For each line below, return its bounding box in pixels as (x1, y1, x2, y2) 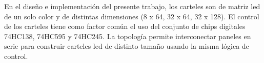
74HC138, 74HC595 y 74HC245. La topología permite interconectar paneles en (4, 30, 251, 41)
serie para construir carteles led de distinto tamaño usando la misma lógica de (4, 41, 249, 51)
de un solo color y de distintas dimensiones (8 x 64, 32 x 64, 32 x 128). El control (4, 11, 259, 21)
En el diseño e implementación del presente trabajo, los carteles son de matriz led (4, 1, 260, 11)
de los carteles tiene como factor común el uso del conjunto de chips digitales (4, 21, 246, 31)
